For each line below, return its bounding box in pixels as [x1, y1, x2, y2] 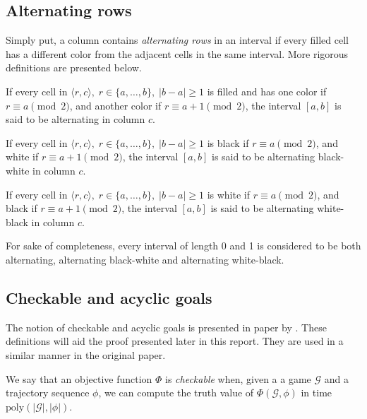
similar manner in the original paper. [6, 347, 166, 362]
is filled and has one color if [207, 83, 327, 98]
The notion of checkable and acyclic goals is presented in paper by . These [6, 319, 327, 334]
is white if [207, 187, 251, 201]
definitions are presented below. [6, 60, 142, 75]
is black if [207, 135, 249, 150]
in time [301, 385, 332, 400]
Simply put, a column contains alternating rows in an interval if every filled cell [6, 33, 349, 47]
